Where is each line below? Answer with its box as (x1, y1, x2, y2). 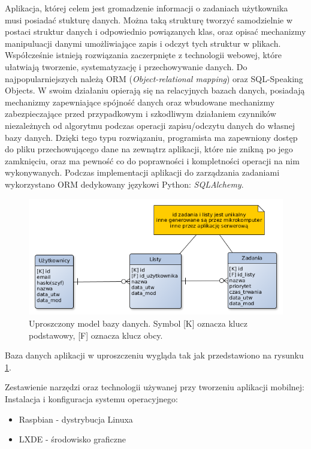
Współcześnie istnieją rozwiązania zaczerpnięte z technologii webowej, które (5, 49, 282, 61)
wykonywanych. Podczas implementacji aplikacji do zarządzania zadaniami (5, 166, 280, 179)
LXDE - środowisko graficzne (19, 433, 126, 445)
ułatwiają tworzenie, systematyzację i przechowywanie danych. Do (5, 60, 247, 73)
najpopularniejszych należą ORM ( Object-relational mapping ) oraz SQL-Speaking (5, 72, 303, 85)
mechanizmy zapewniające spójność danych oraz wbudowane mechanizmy (5, 95, 275, 108)
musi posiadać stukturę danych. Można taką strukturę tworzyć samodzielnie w (5, 13, 293, 26)
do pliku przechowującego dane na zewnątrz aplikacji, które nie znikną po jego (5, 143, 293, 155)
